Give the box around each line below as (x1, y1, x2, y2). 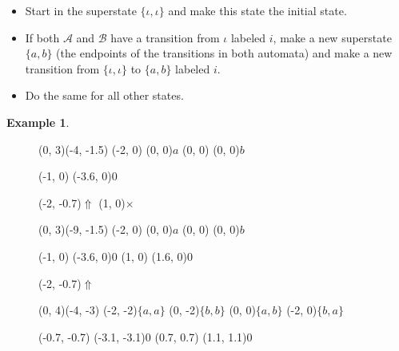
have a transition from (110, 29, 220, 45)
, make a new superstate (273, 29, 392, 45)
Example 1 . (6, 113, 70, 130)
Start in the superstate (25, 2, 137, 18)
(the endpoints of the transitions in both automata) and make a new (56, 45, 393, 61)
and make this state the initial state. (168, 2, 347, 18)
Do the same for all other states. (25, 87, 184, 104)
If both (25, 29, 60, 45)
